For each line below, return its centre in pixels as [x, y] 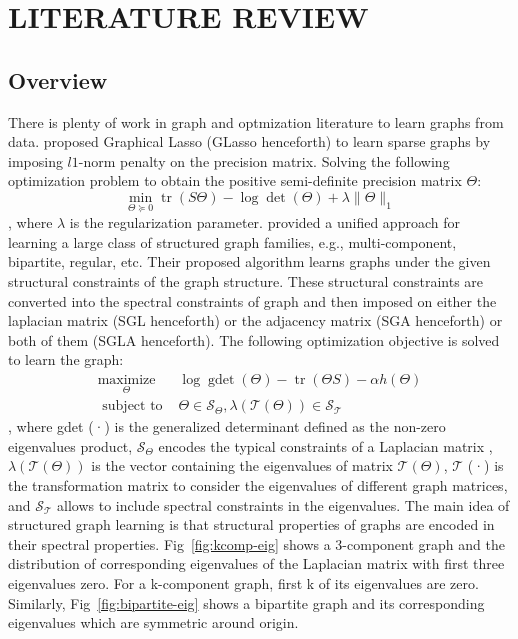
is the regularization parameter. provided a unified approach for [264, 222]
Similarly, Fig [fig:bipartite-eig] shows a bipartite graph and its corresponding [246, 602]
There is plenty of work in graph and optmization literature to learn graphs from [256, 121]
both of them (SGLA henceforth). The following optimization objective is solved [254, 339]
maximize [126, 379]
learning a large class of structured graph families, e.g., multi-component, [232, 241]
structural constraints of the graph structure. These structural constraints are [246, 280]
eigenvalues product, [70, 445]
